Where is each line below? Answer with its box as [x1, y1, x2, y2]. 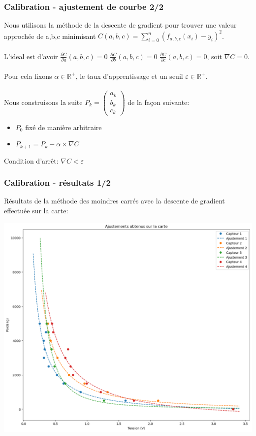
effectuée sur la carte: [4, 205, 68, 215]
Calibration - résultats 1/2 [4, 176, 111, 189]
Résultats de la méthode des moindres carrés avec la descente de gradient [4, 196, 225, 206]
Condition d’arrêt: [4, 155, 59, 166]
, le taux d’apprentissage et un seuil [75, 70, 183, 81]
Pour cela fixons [4, 70, 52, 81]
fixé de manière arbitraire [25, 122, 102, 132]
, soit [207, 51, 222, 61]
